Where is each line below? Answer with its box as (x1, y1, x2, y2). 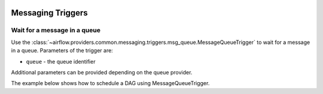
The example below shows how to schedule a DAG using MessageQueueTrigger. (11, 80, 210, 87)
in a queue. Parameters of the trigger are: (11, 47, 113, 54)
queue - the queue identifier (26, 58, 96, 65)
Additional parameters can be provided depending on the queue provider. (11, 68, 193, 76)
